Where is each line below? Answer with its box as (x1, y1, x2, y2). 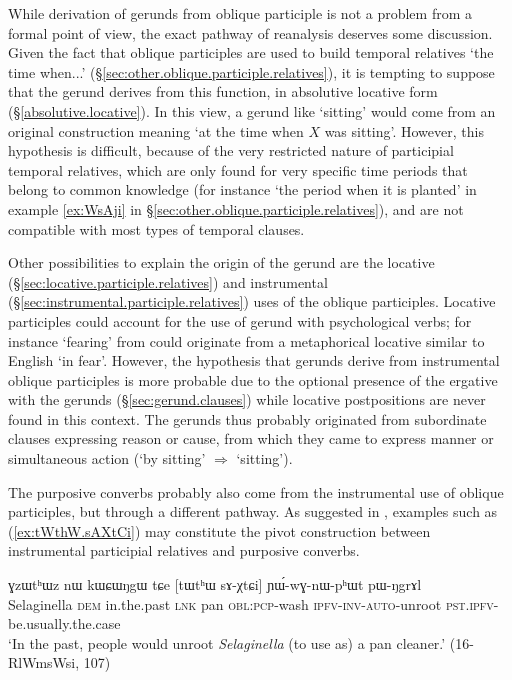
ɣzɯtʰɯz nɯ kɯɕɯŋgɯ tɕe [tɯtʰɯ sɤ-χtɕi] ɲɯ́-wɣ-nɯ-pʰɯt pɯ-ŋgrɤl (8, 574, 422, 595)
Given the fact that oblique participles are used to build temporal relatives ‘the (8, 42, 494, 63)
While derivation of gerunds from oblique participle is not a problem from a (8, 3, 472, 23)
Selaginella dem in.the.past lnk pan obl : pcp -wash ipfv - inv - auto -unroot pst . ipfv (8, 593, 494, 614)
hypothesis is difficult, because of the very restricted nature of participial (8, 140, 454, 161)
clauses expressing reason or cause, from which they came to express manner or (8, 428, 494, 449)
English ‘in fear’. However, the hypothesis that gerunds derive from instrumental (8, 350, 500, 371)
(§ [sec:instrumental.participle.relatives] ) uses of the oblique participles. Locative (8, 291, 496, 312)
